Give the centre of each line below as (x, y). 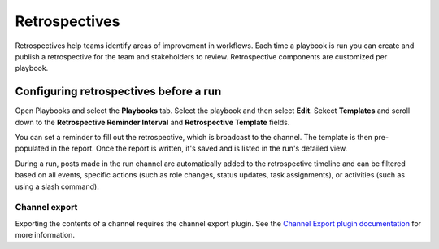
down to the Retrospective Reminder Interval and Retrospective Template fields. (152, 122)
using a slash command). (57, 186)
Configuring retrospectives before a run (118, 92)
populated (32, 149)
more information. (45, 235)
